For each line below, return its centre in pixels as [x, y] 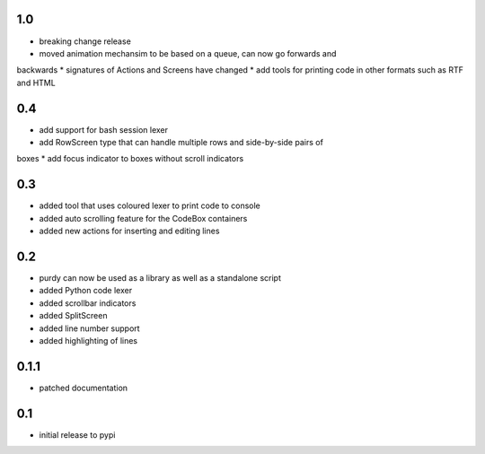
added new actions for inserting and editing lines [129, 231]
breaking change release [85, 41]
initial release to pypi [77, 434]
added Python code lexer [86, 291]
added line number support [89, 328]
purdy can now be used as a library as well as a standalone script [160, 277]
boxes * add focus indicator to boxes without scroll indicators [130, 159]
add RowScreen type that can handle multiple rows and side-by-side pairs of [181, 142]
